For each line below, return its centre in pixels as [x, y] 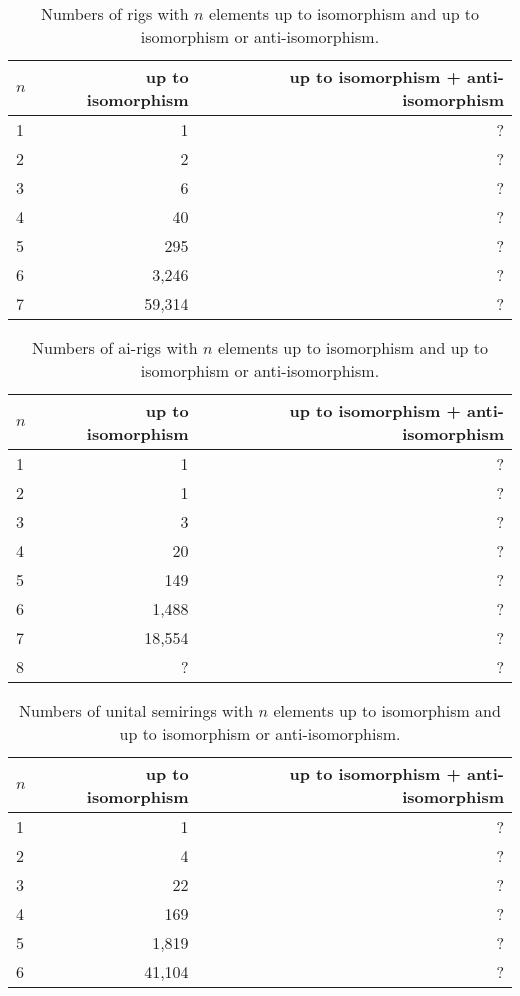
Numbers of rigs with [114, 13]
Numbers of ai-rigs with [115, 347]
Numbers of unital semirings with [136, 710]
